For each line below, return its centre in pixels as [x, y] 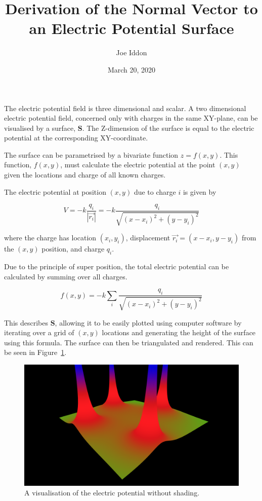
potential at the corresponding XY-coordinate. [76, 138]
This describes [26, 322]
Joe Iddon [132, 52]
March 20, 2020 [132, 69]
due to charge [155, 191]
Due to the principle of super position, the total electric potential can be [117, 266]
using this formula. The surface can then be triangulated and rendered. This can [129, 342]
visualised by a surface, [40, 128]
